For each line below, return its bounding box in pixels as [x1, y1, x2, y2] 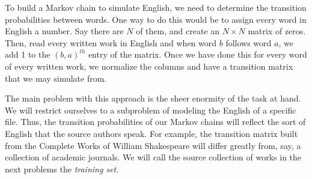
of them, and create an [136, 25, 220, 37]
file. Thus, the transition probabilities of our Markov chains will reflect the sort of [5, 115, 306, 128]
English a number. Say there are [5, 25, 124, 37]
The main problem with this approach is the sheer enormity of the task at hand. [5, 92, 301, 105]
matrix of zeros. [248, 25, 306, 37]
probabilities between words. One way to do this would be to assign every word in [5, 13, 307, 25]
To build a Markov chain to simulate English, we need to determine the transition [5, 1, 307, 13]
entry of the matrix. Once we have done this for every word [88, 48, 307, 61]
